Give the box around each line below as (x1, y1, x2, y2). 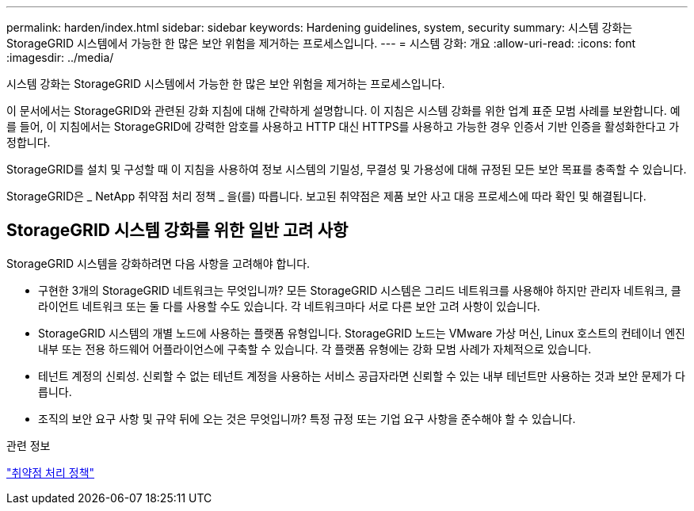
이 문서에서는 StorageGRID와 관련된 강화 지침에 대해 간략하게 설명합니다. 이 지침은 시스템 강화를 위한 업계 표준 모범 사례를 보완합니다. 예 (6, 104, 681, 117)
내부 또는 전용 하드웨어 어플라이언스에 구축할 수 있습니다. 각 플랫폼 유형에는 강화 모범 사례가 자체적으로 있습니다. (38, 341, 592, 356)
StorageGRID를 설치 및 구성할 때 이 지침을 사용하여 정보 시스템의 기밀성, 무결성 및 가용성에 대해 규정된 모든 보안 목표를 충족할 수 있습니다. (6, 162, 687, 176)
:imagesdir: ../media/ (6, 51, 114, 64)
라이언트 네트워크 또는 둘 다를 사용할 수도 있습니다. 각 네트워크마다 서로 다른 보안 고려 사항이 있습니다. (38, 299, 540, 313)
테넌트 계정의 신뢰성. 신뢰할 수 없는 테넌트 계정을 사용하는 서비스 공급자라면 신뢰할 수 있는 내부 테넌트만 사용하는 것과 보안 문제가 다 (38, 368, 685, 383)
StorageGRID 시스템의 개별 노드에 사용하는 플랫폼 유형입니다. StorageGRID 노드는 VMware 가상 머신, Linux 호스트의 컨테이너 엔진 (38, 326, 685, 340)
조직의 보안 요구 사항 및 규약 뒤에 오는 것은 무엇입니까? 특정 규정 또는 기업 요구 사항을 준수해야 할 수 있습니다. (38, 411, 576, 425)
